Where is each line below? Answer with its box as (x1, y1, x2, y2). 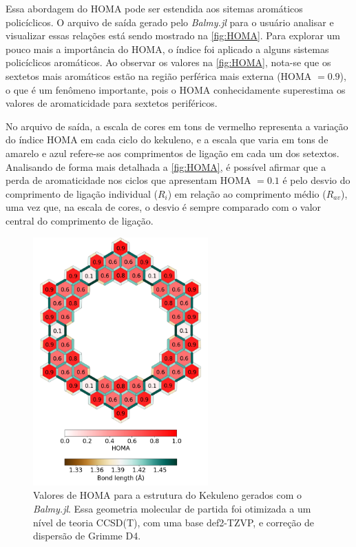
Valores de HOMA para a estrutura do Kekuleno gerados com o (33, 488, 302, 502)
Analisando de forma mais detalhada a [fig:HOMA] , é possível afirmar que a (6, 159, 326, 174)
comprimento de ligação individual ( (6, 186, 158, 200)
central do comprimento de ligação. (6, 213, 154, 227)
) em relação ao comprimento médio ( (167, 186, 326, 200)
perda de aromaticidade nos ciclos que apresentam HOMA (6, 173, 251, 187)
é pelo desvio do (282, 173, 350, 187)
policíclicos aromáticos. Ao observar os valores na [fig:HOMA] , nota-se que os (6, 55, 331, 70)
